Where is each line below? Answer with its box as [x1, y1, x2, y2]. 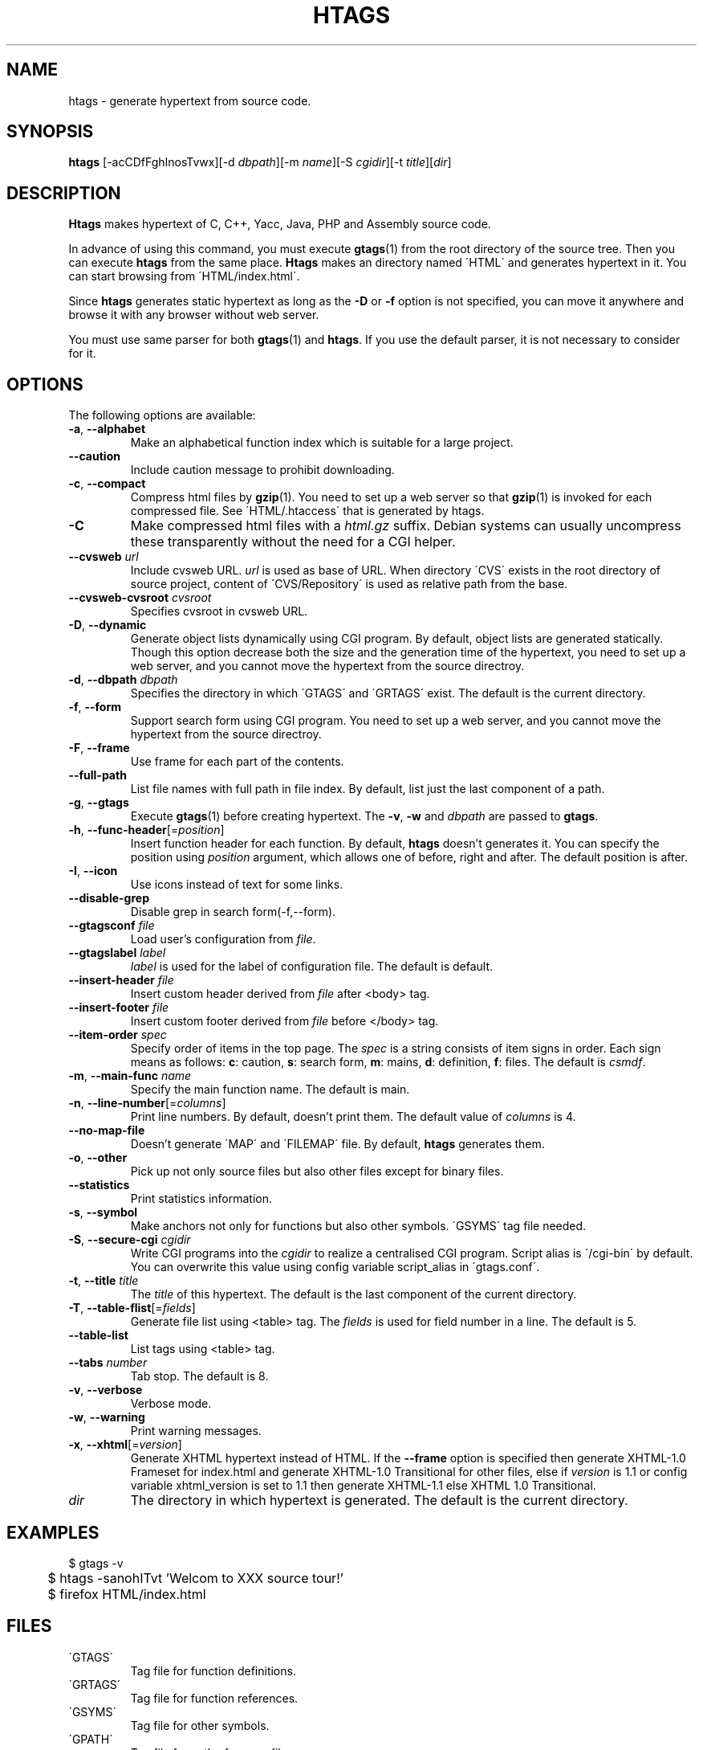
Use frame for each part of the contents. [130, 754, 344, 769]
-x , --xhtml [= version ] [68, 1437, 182, 1452]
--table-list [68, 1328, 128, 1343]
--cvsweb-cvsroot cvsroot [68, 591, 212, 605]
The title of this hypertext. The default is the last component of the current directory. [130, 1287, 577, 1302]
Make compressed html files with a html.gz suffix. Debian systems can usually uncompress [130, 517, 681, 534]
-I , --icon [68, 864, 118, 878]
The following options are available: [68, 408, 256, 423]
